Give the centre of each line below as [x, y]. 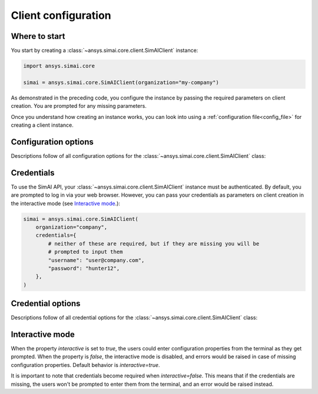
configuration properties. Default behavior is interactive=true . [85, 365]
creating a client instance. [42, 125]
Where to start [38, 36]
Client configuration [61, 15]
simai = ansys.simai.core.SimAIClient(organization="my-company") [121, 82]
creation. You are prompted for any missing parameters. [79, 106]
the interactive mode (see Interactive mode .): [66, 203]
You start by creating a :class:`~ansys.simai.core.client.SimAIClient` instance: [105, 51]
